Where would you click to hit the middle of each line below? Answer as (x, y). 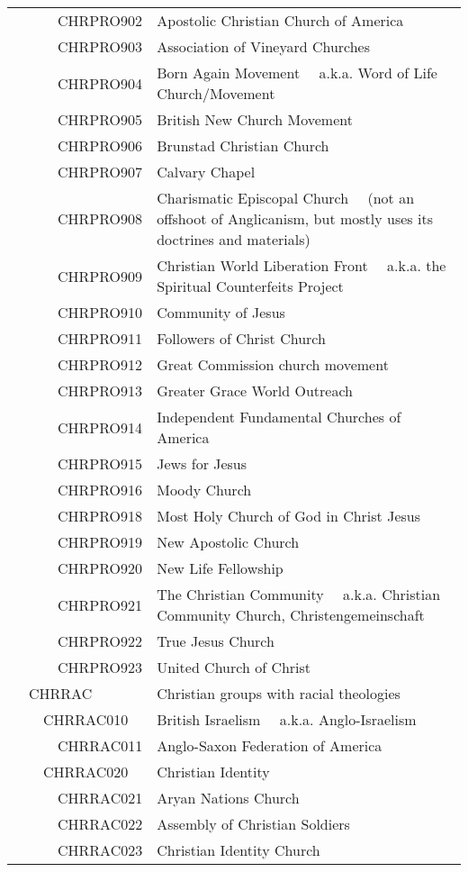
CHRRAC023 (100, 850)
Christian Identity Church (238, 850)
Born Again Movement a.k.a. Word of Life (297, 73)
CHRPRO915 (100, 463)
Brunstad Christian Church (243, 145)
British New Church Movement (255, 119)
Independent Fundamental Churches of (279, 417)
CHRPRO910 (100, 312)
